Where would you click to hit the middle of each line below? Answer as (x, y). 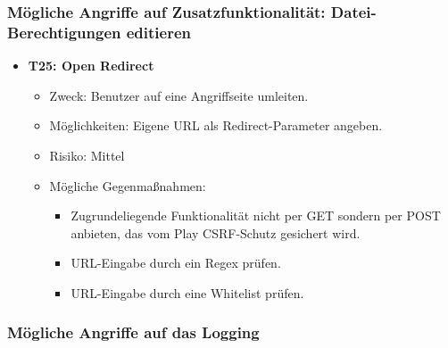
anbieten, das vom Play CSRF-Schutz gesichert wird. (216, 232)
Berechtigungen (64, 32)
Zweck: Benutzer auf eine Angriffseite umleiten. (179, 95)
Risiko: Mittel (87, 155)
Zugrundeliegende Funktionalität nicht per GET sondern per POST (256, 215)
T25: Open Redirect (91, 66)
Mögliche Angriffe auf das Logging (133, 332)
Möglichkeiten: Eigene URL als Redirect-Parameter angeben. (216, 125)
